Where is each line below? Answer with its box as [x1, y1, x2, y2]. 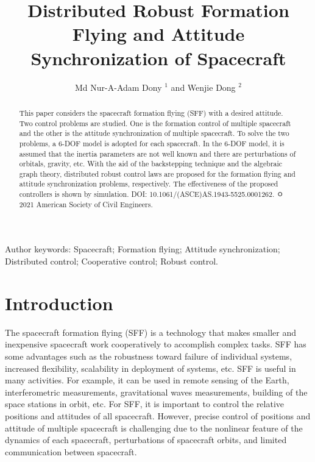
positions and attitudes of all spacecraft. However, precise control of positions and [5, 409, 311, 422]
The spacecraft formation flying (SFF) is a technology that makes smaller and [5, 325, 296, 338]
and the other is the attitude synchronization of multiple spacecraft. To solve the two [19, 128, 289, 138]
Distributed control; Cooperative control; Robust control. [5, 255, 218, 268]
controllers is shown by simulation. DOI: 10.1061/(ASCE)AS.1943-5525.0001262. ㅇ [19, 189, 284, 199]
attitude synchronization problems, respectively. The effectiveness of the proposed [19, 179, 278, 189]
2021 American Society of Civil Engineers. [19, 199, 153, 209]
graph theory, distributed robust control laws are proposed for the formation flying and [19, 168, 296, 179]
